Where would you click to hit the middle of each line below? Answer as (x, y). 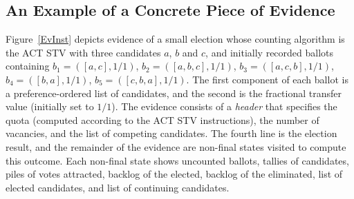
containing (28, 66)
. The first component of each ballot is (267, 79)
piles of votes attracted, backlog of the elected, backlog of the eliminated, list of (174, 174)
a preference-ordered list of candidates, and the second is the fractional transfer (174, 93)
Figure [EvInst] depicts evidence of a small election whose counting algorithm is (175, 39)
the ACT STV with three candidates (83, 52)
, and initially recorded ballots (270, 52)
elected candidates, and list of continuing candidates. (118, 187)
